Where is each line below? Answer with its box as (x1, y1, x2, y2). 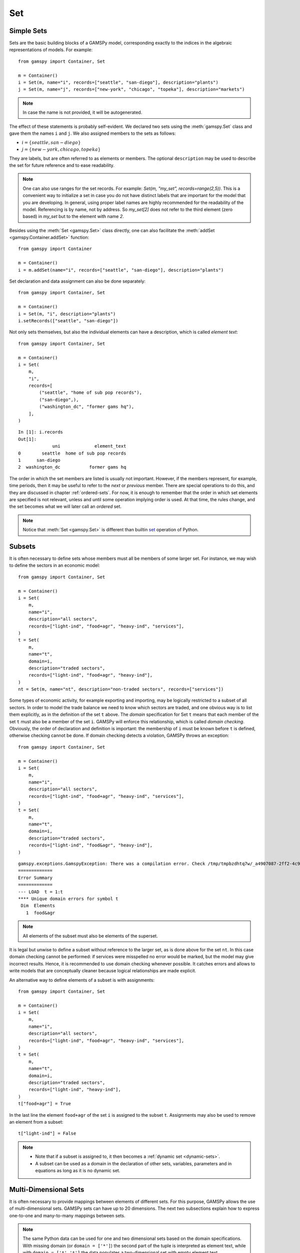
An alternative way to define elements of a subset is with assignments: (9, 977, 155, 983)
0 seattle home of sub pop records (18, 450, 126, 456)
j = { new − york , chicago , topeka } (21, 146, 101, 152)
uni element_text (52, 444, 126, 449)
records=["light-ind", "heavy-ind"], (28, 1087, 121, 1093)
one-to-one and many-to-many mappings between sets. (9, 1212, 125, 1218)
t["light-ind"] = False (18, 1131, 76, 1136)
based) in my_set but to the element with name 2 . (22, 214, 124, 220)
